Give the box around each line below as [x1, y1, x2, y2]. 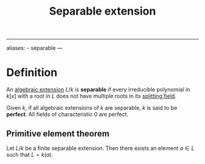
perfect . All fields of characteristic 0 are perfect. [6, 111, 129, 118]
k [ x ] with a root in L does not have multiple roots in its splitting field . [6, 93, 177, 100]
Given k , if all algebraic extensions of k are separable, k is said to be [6, 104, 178, 112]
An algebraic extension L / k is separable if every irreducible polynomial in [6, 86, 190, 93]
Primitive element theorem [6, 128, 110, 138]
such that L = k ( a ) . [6, 151, 54, 158]
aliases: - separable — [6, 45, 63, 52]
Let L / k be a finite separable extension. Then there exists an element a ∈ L [6, 144, 195, 152]
